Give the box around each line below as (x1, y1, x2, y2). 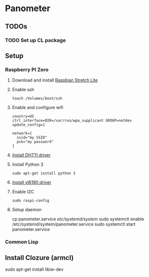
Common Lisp (5, 239, 39, 245)
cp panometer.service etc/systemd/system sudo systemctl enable (12, 216, 144, 222)
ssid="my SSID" (17, 135, 48, 140)
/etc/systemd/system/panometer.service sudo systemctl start (12, 221, 136, 227)
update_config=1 (12, 122, 45, 128)
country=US (12, 114, 34, 119)
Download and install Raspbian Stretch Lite (12, 77, 98, 83)
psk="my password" (17, 139, 54, 145)
